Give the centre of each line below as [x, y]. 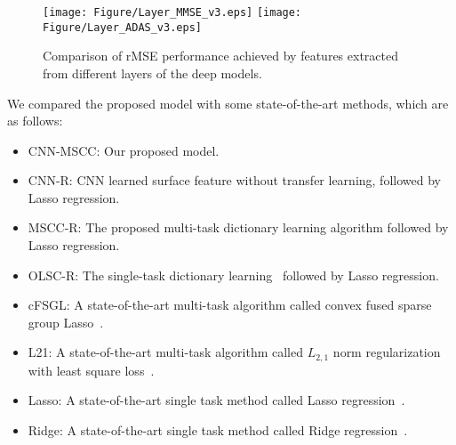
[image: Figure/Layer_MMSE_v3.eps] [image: [172, 12]
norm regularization [387, 352]
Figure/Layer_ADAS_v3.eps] [122, 27]
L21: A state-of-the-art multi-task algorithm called [165, 352]
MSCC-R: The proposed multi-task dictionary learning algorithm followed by [238, 227]
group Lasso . [66, 322]
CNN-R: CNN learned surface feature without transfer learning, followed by [234, 180]
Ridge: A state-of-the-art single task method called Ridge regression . [218, 430]
